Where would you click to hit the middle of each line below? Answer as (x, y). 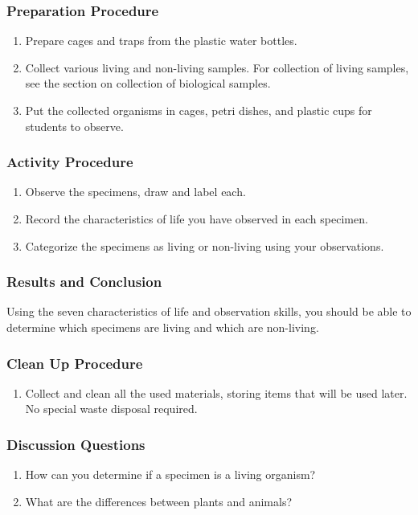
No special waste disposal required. (111, 409)
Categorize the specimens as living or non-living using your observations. (205, 245)
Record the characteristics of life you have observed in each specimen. (197, 219)
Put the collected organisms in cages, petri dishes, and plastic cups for (199, 110)
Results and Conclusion (84, 282)
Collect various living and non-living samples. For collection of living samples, (217, 67)
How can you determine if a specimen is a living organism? (170, 474)
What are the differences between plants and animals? (159, 501)
